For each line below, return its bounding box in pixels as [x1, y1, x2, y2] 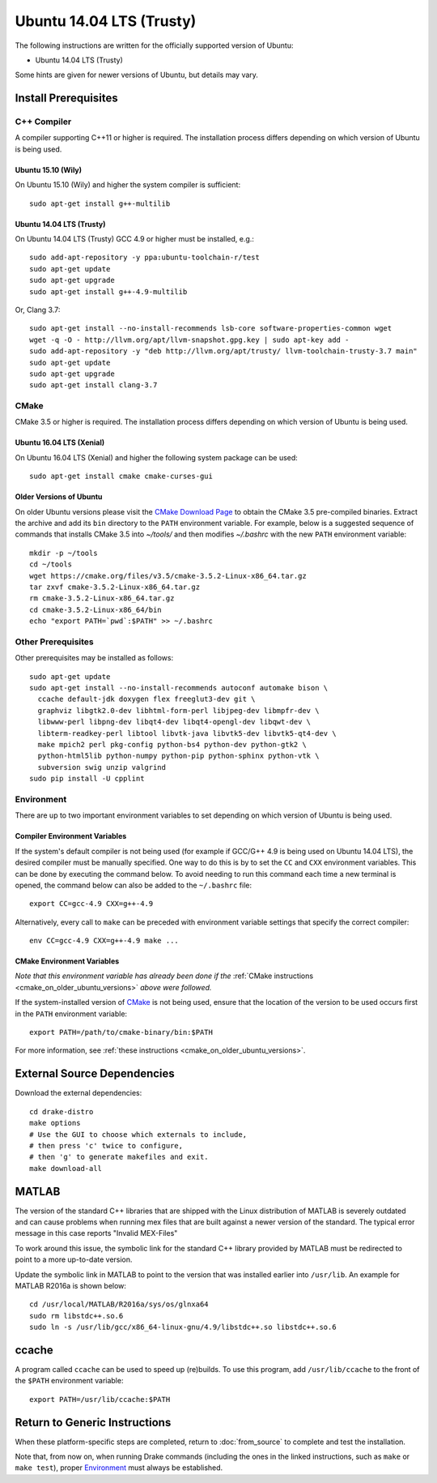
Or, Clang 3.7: [15, 305, 61, 314]
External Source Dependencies [15, 1066, 176, 1081]
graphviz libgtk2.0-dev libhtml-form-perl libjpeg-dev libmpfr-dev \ [37, 706, 320, 715]
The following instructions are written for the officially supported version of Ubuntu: [15, 41, 294, 50]
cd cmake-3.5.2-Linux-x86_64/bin [29, 605, 162, 614]
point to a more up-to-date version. [15, 1254, 133, 1264]
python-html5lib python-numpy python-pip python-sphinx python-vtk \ [37, 751, 320, 761]
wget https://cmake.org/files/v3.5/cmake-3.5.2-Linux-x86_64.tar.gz [29, 571, 307, 580]
